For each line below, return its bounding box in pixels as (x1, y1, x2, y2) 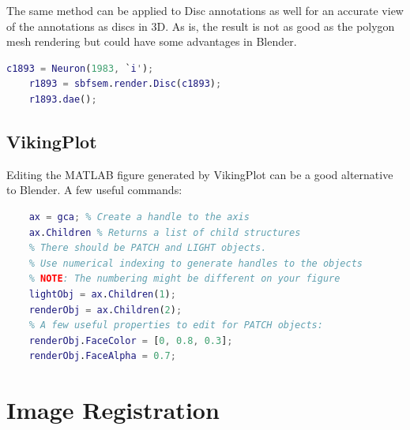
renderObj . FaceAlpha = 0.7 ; (28, 350, 176, 362)
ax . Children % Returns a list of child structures (28, 226, 301, 238)
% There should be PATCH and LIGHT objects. (28, 242, 267, 254)
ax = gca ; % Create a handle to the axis (28, 211, 250, 222)
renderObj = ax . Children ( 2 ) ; (28, 304, 182, 316)
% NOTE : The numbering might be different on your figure (28, 273, 340, 285)
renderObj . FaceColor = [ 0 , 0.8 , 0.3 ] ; (28, 335, 233, 346)
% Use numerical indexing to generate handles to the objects (28, 257, 363, 269)
